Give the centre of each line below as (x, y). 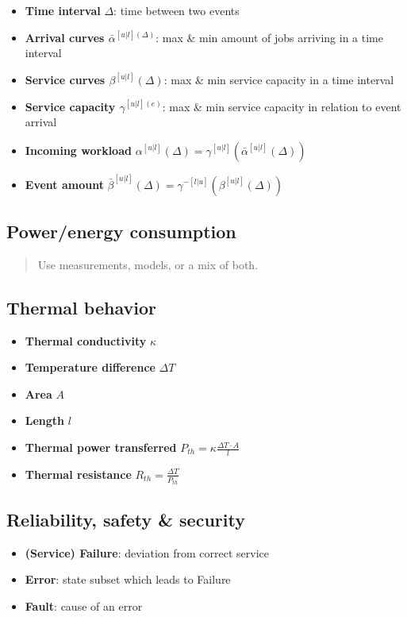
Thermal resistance (78, 474)
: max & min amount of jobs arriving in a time (269, 37)
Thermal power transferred (101, 447)
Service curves (65, 80)
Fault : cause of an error (84, 605)
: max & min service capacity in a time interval (279, 80)
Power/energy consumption (121, 231)
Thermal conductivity (86, 340)
